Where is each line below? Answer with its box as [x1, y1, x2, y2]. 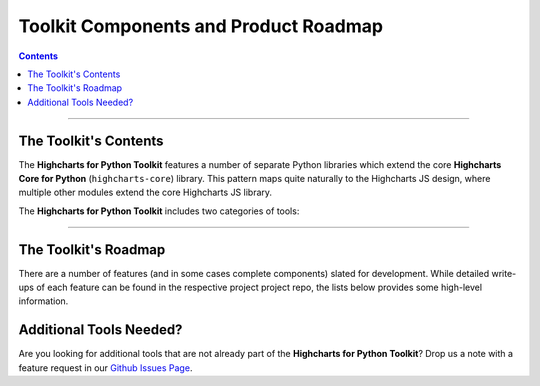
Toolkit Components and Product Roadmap [18, 15, 384, 37]
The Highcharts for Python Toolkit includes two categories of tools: [18, 205, 300, 217]
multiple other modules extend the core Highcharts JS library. [18, 186, 273, 199]
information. [18, 295, 69, 307]
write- [491, 267, 517, 279]
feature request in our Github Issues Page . [18, 361, 193, 374]
